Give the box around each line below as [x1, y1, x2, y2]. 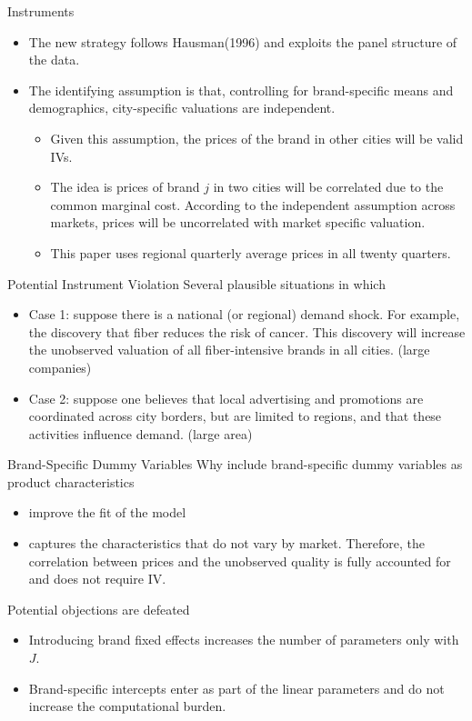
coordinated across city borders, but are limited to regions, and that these [28, 406, 442, 426]
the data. [28, 50, 80, 69]
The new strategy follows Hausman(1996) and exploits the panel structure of [28, 32, 457, 51]
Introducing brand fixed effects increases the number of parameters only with [28, 630, 459, 649]
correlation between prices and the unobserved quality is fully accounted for [28, 551, 451, 570]
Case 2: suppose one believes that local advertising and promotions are [28, 388, 424, 407]
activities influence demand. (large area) [28, 424, 253, 443]
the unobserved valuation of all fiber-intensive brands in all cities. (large [28, 340, 430, 359]
